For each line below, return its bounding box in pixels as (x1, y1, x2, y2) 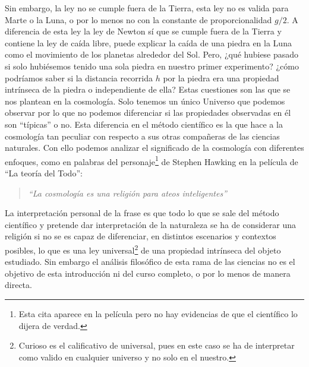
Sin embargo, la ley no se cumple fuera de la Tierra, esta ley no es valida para (5, 2, 289, 14)
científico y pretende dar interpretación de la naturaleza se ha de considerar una (5, 218, 297, 230)
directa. (5, 279, 32, 291)
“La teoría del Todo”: (5, 166, 83, 179)
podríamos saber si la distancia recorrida (5, 71, 153, 84)
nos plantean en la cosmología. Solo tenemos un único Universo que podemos (5, 94, 285, 107)
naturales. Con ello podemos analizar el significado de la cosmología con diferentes (5, 141, 304, 154)
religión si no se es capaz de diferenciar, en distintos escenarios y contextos (5, 230, 276, 242)
